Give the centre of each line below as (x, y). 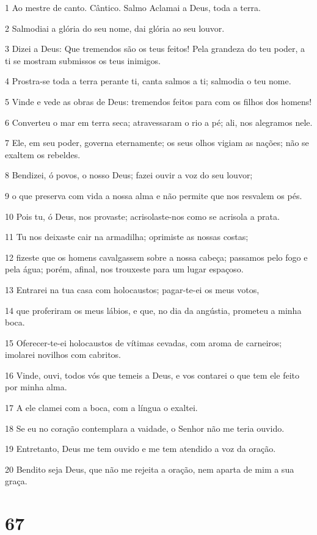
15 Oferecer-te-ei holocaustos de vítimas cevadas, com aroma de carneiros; (144, 342)
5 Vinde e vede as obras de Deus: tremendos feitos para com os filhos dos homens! (158, 101)
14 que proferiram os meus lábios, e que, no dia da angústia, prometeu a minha (153, 310)
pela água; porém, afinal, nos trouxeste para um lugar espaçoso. (124, 269)
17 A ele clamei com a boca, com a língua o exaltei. (101, 408)
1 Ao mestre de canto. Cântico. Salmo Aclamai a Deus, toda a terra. (133, 7)
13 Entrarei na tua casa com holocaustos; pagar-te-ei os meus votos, (132, 289)
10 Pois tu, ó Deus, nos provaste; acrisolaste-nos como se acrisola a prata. (142, 216)
